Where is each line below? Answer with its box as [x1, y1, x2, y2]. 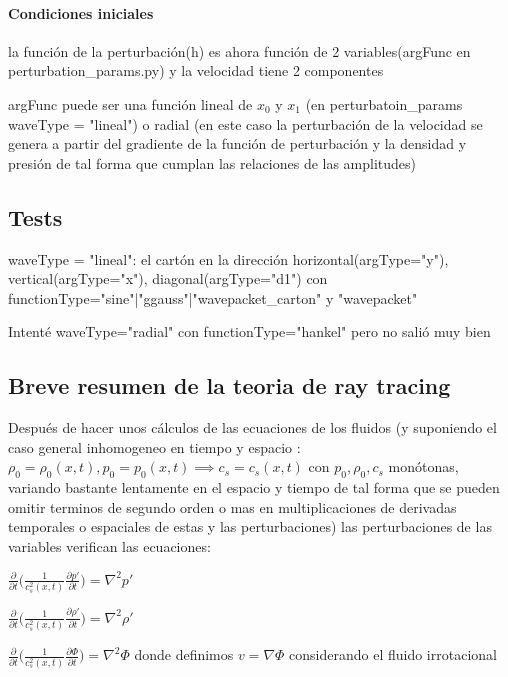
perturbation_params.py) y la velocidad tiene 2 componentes [8, 60, 384, 81]
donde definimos [134, 644, 234, 665]
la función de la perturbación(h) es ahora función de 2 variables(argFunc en [8, 40, 471, 61]
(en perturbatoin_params [305, 93, 463, 114]
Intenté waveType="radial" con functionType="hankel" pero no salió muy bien [8, 321, 491, 342]
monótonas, [388, 456, 459, 477]
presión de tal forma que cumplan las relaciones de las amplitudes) [8, 152, 417, 173]
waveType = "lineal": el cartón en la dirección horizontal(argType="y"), [8, 248, 449, 269]
